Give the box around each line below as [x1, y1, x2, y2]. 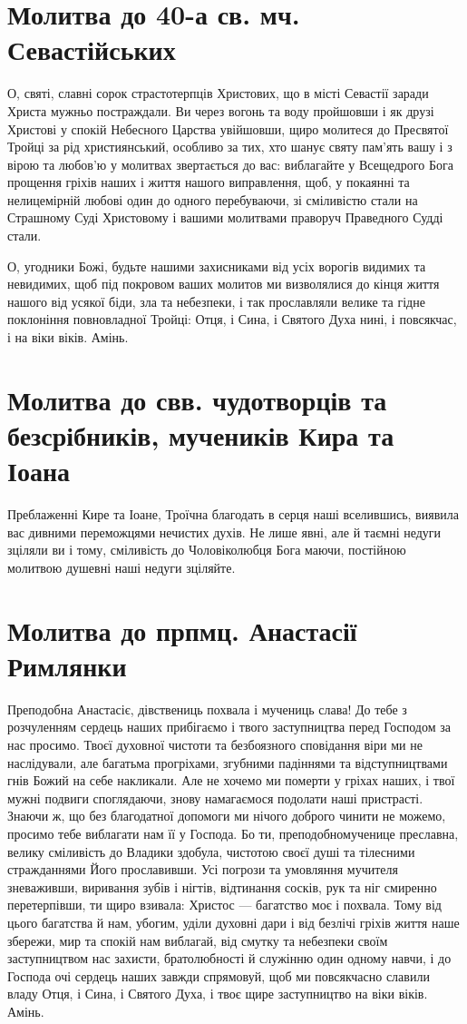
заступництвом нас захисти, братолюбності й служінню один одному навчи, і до [7, 949, 452, 968]
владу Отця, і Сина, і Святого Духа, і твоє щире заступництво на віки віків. [7, 984, 428, 1003]
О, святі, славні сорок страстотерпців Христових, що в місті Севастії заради [7, 84, 429, 103]
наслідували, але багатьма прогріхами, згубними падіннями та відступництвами [7, 753, 448, 772]
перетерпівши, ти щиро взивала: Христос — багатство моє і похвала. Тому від [7, 895, 442, 914]
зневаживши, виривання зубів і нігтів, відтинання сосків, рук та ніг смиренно [7, 877, 437, 896]
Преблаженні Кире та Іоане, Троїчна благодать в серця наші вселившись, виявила [7, 505, 459, 524]
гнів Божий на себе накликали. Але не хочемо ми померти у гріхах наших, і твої [7, 771, 455, 790]
